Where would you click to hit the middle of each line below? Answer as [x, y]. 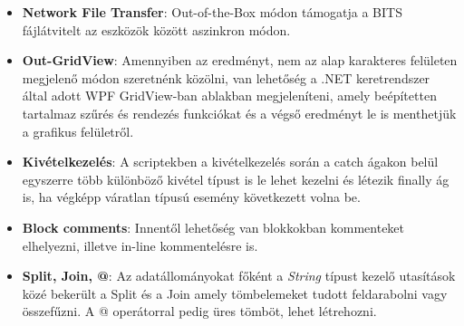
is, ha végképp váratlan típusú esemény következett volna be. [191, 197]
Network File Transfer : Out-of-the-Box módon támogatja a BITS [212, 12]
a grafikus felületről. [78, 131]
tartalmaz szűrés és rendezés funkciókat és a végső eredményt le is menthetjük [239, 113]
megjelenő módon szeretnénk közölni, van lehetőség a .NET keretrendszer [226, 77]
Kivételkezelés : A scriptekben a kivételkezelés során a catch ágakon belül [230, 162]
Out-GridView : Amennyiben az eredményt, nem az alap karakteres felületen [240, 60]
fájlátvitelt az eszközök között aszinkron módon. [156, 29]
